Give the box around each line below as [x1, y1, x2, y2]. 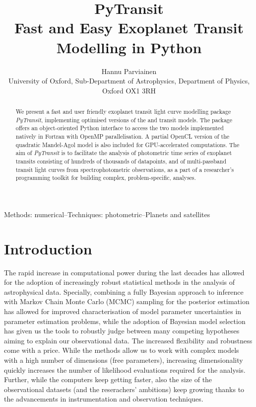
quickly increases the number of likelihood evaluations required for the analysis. [4, 364, 246, 375]
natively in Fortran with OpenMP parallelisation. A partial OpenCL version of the [15, 132, 230, 141]
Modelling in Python [56, 37, 202, 57]
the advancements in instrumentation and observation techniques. [4, 394, 203, 404]
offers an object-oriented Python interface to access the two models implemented [15, 124, 224, 132]
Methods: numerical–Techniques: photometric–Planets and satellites [4, 209, 210, 219]
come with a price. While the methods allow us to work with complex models [4, 345, 239, 355]
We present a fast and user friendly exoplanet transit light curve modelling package [15, 107, 231, 116]
